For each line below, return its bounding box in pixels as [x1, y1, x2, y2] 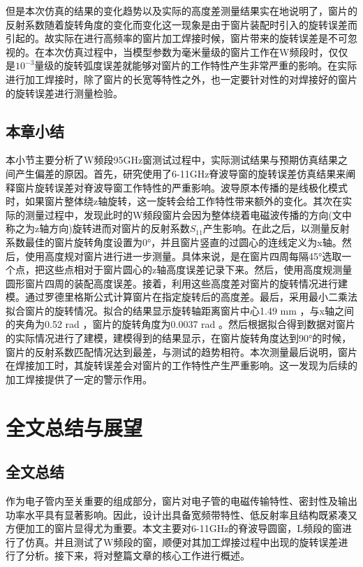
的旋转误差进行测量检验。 [6, 85, 123, 100]
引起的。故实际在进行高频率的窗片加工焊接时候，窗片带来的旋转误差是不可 [6, 31, 348, 45]
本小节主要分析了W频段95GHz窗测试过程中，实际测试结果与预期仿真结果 [6, 152, 339, 167]
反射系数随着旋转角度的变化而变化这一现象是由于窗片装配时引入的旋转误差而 [6, 17, 357, 31]
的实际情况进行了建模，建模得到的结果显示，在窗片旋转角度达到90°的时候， [6, 331, 352, 345]
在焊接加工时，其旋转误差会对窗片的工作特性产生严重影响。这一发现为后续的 [6, 358, 357, 373]
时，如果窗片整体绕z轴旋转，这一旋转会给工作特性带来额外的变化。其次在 [6, 194, 343, 208]
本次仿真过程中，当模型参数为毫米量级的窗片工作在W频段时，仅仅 [44, 44, 348, 59]
